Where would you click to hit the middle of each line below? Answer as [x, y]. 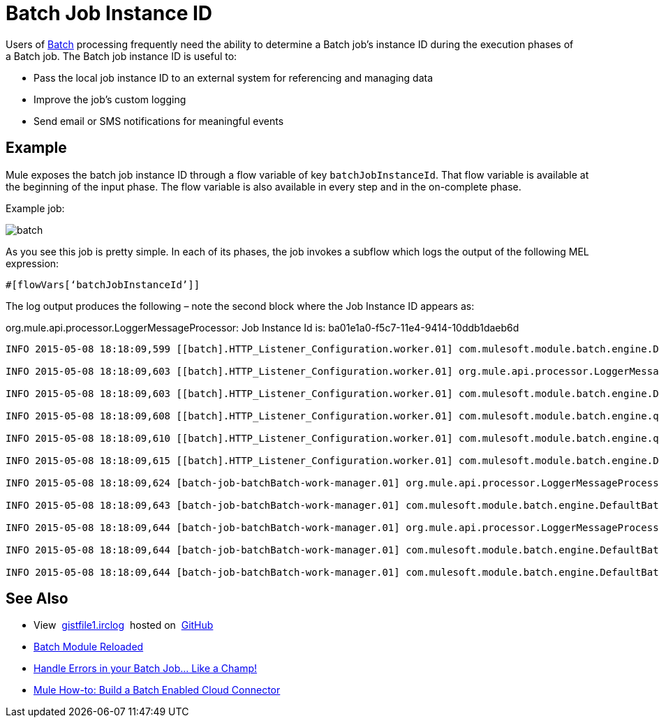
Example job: [35, 208]
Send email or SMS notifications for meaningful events [159, 121]
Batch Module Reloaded [89, 647]
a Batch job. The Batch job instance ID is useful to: [121, 56]
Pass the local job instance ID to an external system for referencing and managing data [234, 77]
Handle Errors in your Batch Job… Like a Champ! [146, 669]
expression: [32, 263]
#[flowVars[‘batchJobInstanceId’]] [103, 284]
